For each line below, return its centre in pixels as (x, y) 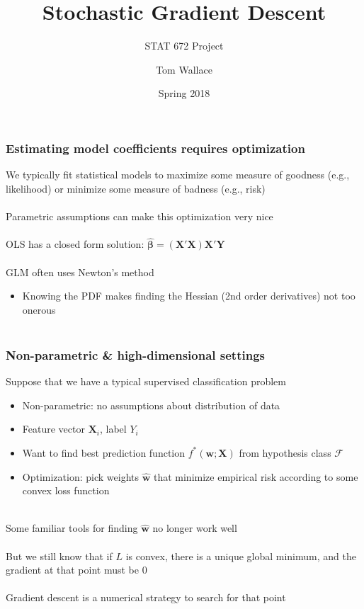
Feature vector (53, 429)
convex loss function (66, 490)
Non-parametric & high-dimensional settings (135, 354)
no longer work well (195, 528)
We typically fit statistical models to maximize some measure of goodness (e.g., (178, 175)
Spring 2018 (184, 93)
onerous (39, 309)
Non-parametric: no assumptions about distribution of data (151, 405)
